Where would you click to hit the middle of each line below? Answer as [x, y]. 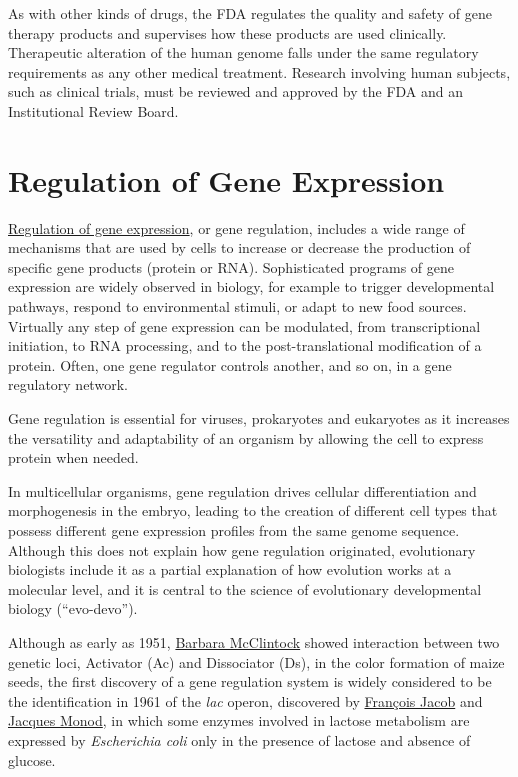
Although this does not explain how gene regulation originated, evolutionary [242, 549]
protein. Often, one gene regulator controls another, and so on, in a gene [230, 364]
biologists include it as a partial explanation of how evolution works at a [230, 569]
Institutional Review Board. [93, 110]
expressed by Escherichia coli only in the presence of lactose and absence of [239, 739]
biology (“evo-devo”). [73, 608]
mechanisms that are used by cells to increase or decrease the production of [239, 247]
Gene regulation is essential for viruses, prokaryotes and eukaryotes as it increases [259, 418]
